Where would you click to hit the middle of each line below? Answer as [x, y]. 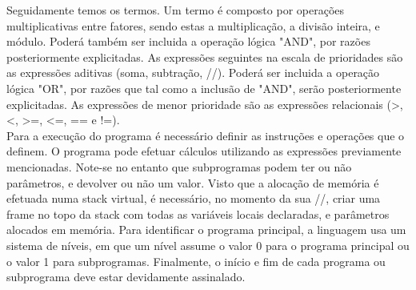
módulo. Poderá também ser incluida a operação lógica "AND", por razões [188, 41]
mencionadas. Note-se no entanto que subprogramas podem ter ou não [179, 166]
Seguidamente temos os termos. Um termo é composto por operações [176, 10]
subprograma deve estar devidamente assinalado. [126, 277]
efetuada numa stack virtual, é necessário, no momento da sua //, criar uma [194, 198]
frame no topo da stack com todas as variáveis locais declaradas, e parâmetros [198, 213]
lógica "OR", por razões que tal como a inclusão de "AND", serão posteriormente [204, 88]
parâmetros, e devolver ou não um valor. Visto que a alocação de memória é [193, 182]
